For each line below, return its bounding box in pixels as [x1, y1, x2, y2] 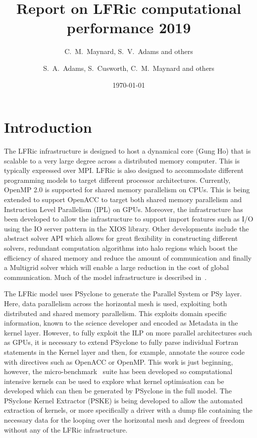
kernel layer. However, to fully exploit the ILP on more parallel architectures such [4, 327, 252, 337]
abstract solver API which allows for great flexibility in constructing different [4, 233, 238, 243]
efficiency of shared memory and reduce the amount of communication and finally [4, 252, 252, 263]
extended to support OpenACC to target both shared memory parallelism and [4, 194, 242, 204]
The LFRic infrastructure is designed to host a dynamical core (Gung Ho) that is [4, 146, 251, 156]
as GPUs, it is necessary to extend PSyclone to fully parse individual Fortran [4, 337, 239, 347]
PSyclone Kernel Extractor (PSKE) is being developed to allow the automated [4, 395, 243, 405]
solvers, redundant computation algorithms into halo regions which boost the [4, 242, 238, 253]
